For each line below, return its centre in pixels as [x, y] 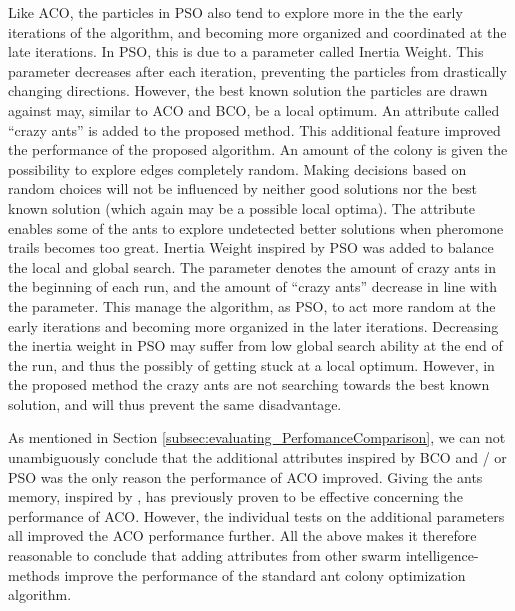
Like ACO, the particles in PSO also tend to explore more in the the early [235, 12]
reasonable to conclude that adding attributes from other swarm [205, 555]
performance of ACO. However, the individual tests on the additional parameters [256, 515]
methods [34, 574]
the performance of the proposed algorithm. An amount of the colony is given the [258, 149]
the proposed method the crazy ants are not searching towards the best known [249, 384]
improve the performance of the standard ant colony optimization [265, 574]
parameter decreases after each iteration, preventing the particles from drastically [257, 70]
